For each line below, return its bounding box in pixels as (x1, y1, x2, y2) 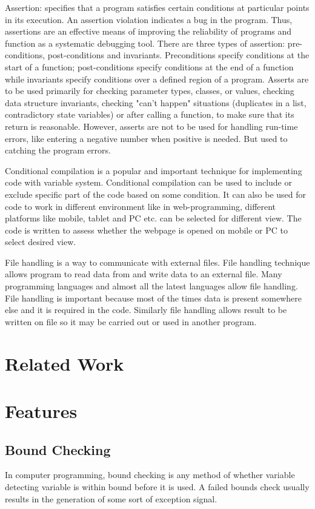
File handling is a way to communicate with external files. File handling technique (5, 255, 310, 268)
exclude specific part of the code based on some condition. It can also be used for (5, 187, 307, 200)
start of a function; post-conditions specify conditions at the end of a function (5, 60, 294, 73)
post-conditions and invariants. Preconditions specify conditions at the (47, 49, 310, 61)
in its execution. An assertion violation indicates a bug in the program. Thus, (5, 13, 293, 25)
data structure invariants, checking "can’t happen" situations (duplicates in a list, (5, 96, 307, 109)
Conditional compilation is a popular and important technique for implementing (5, 164, 302, 177)
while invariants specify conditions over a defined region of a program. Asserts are (5, 72, 309, 85)
